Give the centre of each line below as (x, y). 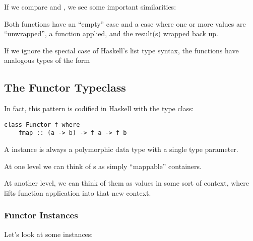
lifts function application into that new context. (78, 192)
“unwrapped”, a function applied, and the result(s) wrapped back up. (111, 33)
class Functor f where (42, 125)
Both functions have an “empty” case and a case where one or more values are (125, 23)
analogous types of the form (47, 60)
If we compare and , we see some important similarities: (90, 7)
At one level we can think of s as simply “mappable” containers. (103, 166)
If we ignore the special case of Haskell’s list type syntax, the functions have (121, 50)
